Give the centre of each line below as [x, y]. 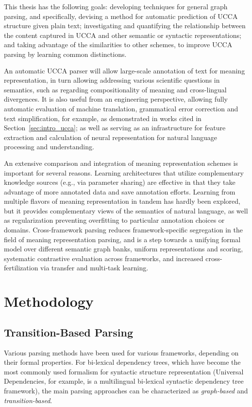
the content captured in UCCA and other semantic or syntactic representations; [123, 35]
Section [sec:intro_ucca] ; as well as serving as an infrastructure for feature [115, 128]
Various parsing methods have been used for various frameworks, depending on [121, 352]
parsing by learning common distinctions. [65, 54]
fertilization [21, 268]
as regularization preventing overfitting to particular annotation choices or [114, 220]
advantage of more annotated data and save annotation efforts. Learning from [120, 191]
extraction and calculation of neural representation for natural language [111, 137]
